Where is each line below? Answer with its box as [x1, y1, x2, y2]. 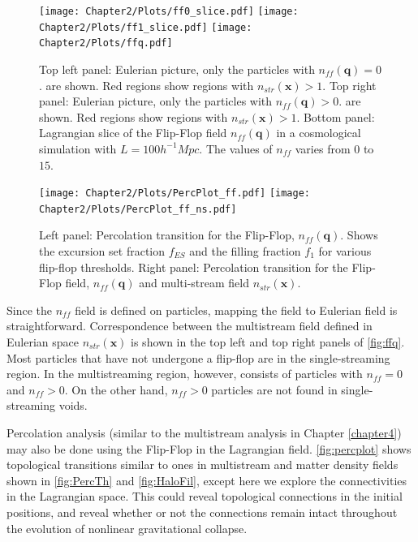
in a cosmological [276, 124, 361, 141]
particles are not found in [211, 381, 338, 398]
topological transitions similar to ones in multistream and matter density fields [6, 456, 399, 473]
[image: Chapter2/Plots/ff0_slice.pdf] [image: [39, 6, 299, 17]
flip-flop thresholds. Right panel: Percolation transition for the [39, 258, 348, 275]
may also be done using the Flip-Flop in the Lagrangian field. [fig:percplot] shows [6, 440, 412, 457]
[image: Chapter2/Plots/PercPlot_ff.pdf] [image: [39, 187, 310, 200]
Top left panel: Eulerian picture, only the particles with [39, 60, 315, 77]
